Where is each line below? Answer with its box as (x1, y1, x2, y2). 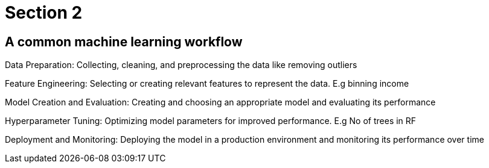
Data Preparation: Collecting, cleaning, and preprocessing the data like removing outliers (5, 60, 357, 70)
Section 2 (5, 2, 83, 23)
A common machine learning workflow (5, 34, 243, 49)
